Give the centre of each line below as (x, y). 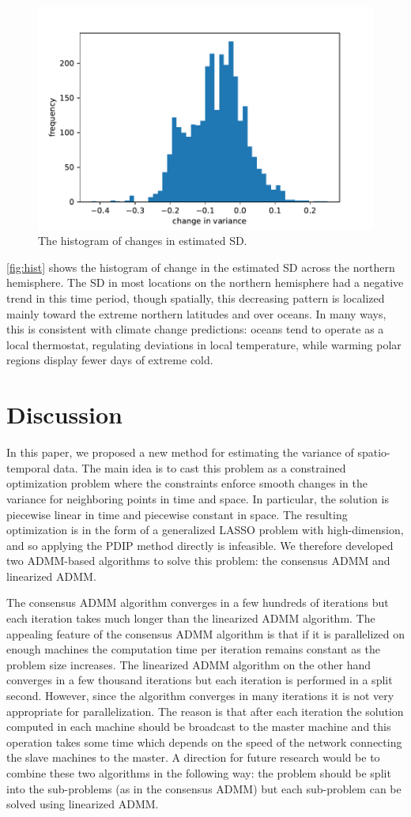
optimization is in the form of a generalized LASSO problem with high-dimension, (205, 530)
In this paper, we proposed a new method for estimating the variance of (180, 452)
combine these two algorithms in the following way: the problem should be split (199, 773)
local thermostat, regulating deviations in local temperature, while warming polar (204, 344)
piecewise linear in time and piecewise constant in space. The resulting (177, 514)
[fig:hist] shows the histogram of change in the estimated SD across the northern (201, 267)
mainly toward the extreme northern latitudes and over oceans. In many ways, (196, 313)
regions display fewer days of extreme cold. (110, 360)
